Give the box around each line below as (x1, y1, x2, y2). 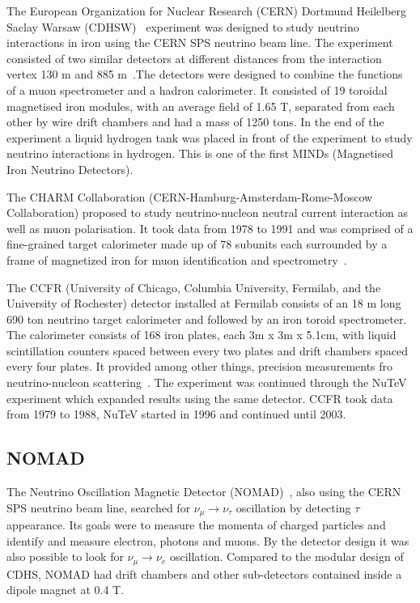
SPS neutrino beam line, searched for (6, 499, 191, 516)
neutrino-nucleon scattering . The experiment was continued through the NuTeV (6, 374, 407, 391)
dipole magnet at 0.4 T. (6, 581, 125, 598)
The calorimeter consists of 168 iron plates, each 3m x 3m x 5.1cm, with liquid (6, 326, 397, 343)
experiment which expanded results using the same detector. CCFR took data (6, 389, 393, 406)
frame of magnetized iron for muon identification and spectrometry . (6, 251, 347, 268)
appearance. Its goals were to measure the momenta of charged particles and (6, 516, 386, 533)
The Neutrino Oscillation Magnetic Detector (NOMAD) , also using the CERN (6, 483, 401, 500)
